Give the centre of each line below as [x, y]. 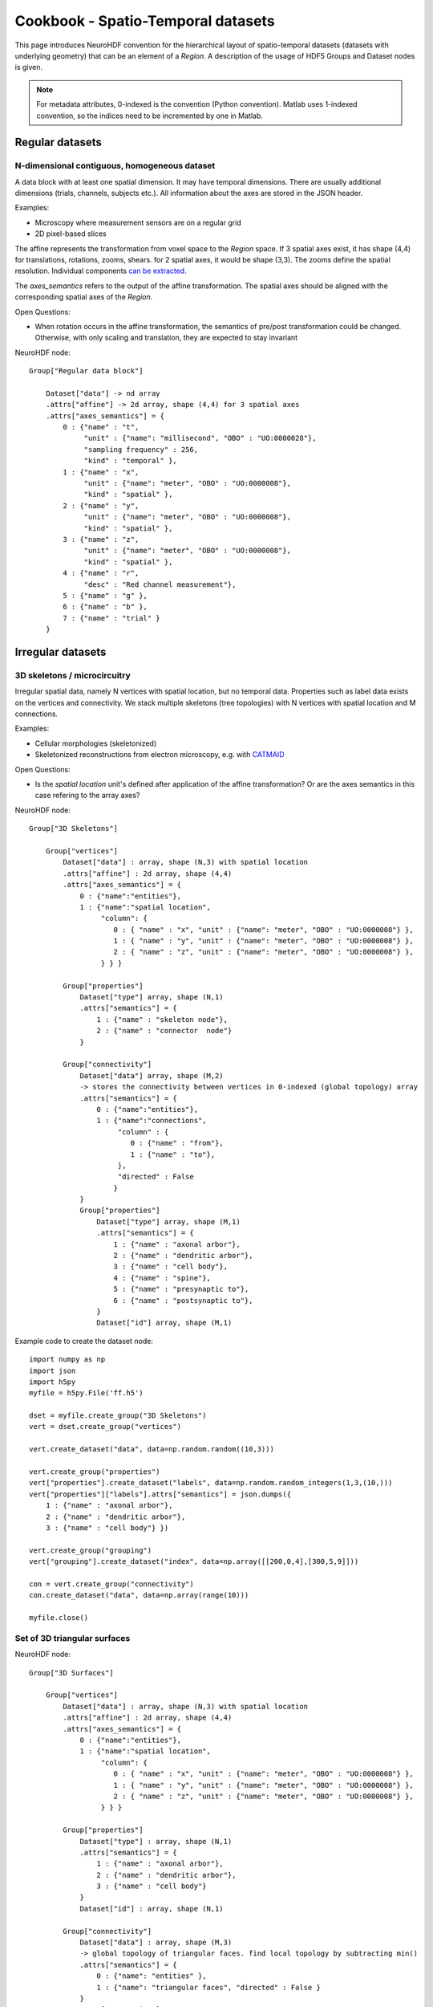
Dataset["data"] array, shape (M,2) [152, 1075]
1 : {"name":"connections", [152, 1121]
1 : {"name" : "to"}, [173, 1154]
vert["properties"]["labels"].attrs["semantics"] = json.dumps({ [160, 1494]
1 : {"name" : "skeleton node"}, [162, 1019]
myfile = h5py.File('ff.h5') [86, 1393]
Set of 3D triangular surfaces [73, 1638]
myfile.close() [59, 1618]
